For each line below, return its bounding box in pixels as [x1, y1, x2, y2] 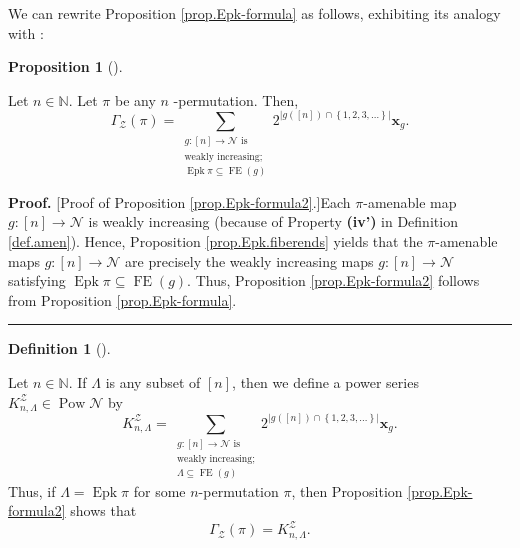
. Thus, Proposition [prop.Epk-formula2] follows [187, 270, 480, 291]
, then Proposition [291, 480, 403, 501]
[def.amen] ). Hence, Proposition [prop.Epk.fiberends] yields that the [8, 231, 423, 252]
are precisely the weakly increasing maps [125, 250, 374, 271]
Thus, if [8, 480, 56, 501]
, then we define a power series [232, 372, 419, 393]
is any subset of [105, 372, 201, 393]
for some [133, 480, 186, 501]
